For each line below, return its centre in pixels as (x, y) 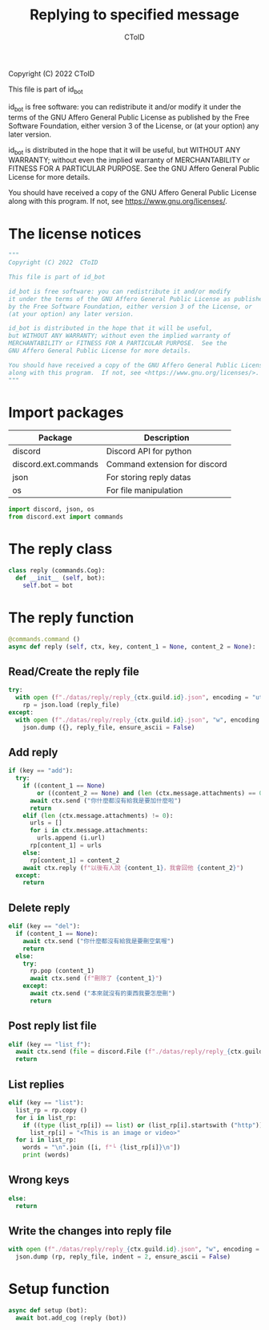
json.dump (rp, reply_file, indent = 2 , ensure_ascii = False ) (123, 1257)
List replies (36, 1084)
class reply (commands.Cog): (57, 571)
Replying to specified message (134, 15)
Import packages (66, 412)
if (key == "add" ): (41, 771)
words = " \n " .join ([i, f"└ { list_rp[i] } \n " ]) (102, 1148)
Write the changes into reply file (90, 1231)
